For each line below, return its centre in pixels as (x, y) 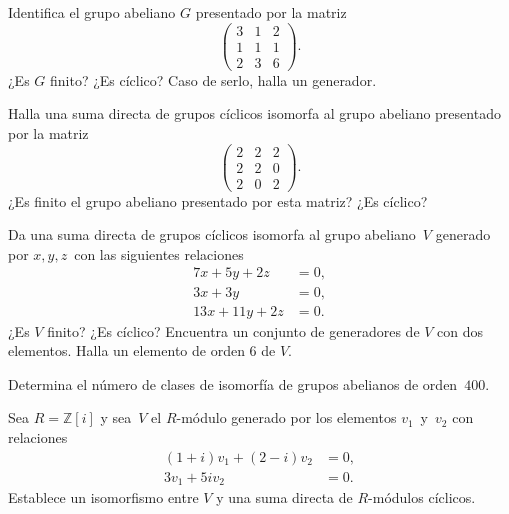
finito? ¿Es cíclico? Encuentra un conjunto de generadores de (233, 330)
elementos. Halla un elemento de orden (126, 350)
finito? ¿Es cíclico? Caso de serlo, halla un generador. (213, 79)
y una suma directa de (284, 497)
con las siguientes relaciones (159, 253)
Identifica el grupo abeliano (92, 12)
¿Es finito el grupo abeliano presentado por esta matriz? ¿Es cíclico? (218, 200)
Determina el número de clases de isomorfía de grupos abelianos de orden (233, 383)
